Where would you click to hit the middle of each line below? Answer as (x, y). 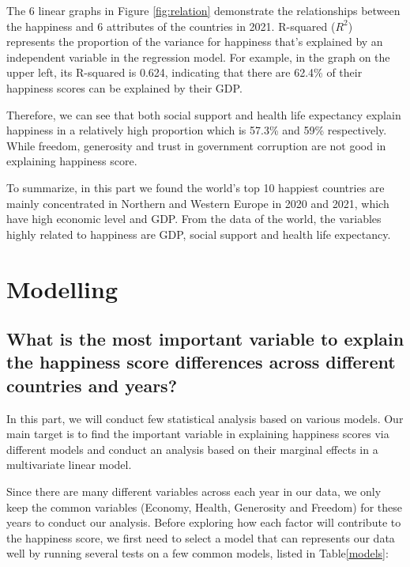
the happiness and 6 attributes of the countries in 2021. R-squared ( (171, 26)
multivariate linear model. (69, 465)
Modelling (62, 288)
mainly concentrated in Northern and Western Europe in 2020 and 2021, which (198, 203)
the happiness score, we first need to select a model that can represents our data (201, 537)
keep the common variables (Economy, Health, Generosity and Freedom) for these (204, 507)
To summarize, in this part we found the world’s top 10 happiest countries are (196, 187)
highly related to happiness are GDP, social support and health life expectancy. (199, 234)
